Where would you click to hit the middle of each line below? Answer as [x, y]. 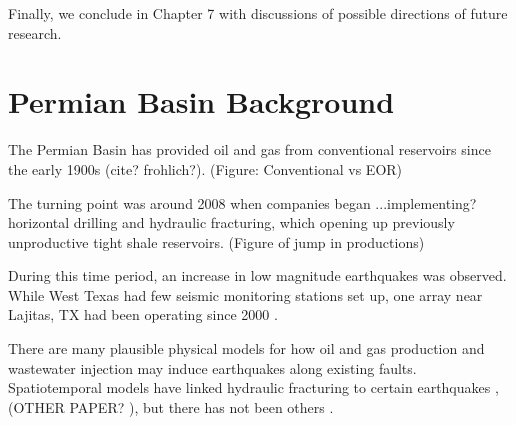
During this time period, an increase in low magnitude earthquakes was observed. [257, 275]
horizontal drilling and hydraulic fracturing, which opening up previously [231, 222]
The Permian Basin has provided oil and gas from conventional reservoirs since [249, 149]
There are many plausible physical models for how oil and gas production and [246, 348]
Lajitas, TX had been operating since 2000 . [143, 314]
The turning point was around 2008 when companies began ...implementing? [242, 202]
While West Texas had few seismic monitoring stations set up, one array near [245, 294]
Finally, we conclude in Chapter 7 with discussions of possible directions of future [258, 13]
